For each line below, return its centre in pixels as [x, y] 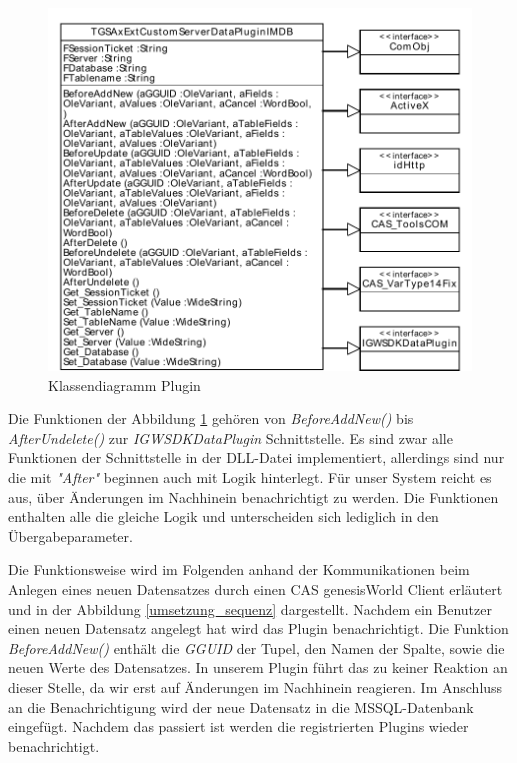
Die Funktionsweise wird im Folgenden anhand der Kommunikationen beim [239, 569]
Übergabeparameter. [70, 535]
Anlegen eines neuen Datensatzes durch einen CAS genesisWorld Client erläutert [255, 588]
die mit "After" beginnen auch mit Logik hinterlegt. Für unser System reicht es [250, 476]
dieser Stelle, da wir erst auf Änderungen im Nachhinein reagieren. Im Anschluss [255, 686]
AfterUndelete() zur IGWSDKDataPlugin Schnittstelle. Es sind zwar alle [230, 437]
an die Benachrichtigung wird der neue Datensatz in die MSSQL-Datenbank [241, 706]
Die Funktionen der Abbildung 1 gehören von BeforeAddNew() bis [211, 418]
